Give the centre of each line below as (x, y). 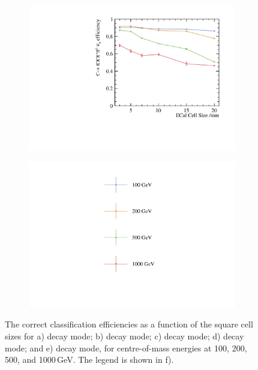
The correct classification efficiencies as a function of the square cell (129, 324)
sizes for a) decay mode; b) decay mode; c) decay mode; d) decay (124, 336)
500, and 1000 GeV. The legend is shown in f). (89, 360)
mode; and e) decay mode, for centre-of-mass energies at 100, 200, (126, 348)
